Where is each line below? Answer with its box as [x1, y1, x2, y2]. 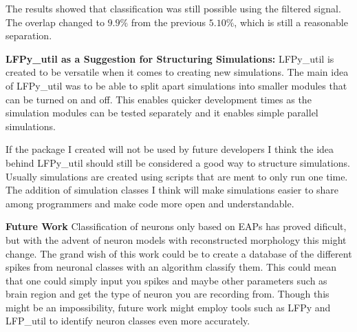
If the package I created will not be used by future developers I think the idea [6, 142, 334, 156]
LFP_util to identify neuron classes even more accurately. [6, 313, 250, 328]
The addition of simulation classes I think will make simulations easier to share [6, 183, 339, 197]
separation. [6, 28, 52, 43]
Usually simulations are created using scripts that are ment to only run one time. [6, 169, 348, 183]
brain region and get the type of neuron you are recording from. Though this [6, 287, 329, 301]
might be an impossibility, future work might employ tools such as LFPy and [6, 300, 331, 314]
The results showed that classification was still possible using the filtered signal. [6, 1, 341, 15]
